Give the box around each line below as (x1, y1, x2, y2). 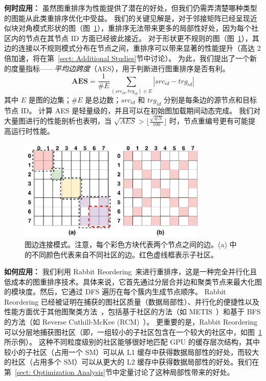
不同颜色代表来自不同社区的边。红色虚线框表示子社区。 (31, 249, 218, 259)
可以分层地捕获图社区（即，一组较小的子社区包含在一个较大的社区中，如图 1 (4, 326, 262, 337)
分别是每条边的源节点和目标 (163, 94, 257, 105)
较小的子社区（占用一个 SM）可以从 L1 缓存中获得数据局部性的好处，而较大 (4, 346, 259, 357)
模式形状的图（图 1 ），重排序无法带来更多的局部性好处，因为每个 (32, 23, 251, 33)
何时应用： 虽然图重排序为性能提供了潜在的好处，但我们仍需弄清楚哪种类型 (4, 3, 257, 13)
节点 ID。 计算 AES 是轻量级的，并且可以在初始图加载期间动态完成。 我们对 (4, 105, 260, 115)
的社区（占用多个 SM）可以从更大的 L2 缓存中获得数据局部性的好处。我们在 (4, 356, 259, 367)
